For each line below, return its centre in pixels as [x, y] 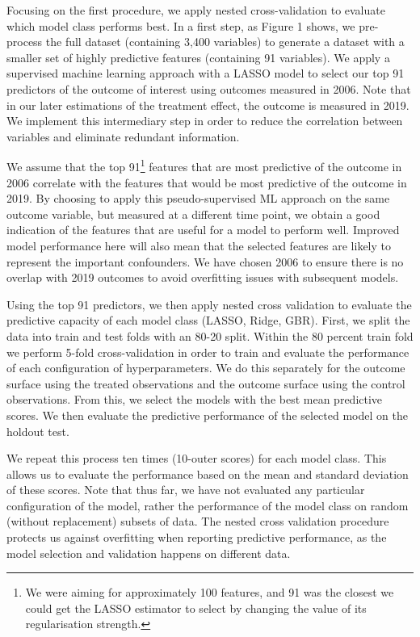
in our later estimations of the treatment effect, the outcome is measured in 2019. [208, 105]
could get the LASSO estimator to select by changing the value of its [196, 608]
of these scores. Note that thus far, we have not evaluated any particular [186, 490]
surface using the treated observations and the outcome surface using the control [206, 383]
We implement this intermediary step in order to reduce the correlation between [205, 121]
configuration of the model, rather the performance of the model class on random [208, 505]
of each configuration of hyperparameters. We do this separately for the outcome [206, 368]
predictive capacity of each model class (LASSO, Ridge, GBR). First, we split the [208, 320]
